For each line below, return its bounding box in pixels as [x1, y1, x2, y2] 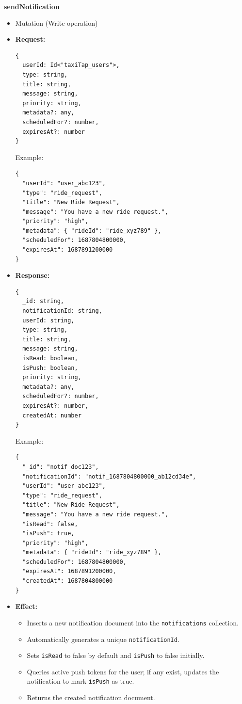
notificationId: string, [22, 307, 102, 315]
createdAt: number [22, 412, 81, 419]
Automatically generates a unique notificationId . [27, 634, 179, 644]
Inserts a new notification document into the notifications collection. [27, 617, 239, 627]
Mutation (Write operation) [15, 17, 98, 28]
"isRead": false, [22, 520, 78, 528]
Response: [15, 270, 50, 280]
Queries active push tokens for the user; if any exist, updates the [27, 666, 219, 676]
